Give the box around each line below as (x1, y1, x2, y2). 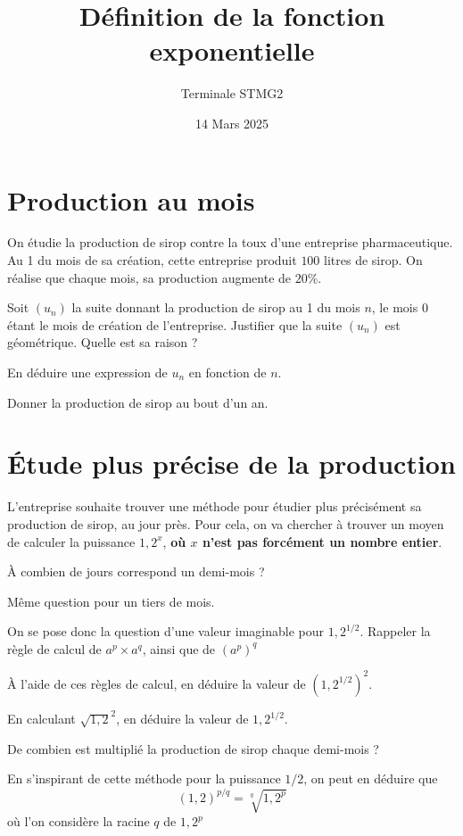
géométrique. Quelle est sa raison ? (7, 333, 198, 352)
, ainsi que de (142, 639, 216, 658)
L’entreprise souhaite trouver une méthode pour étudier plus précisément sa (7, 497, 422, 516)
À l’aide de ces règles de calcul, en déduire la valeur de (7, 674, 306, 692)
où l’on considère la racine (7, 812, 150, 831)
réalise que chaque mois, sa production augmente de (7, 268, 292, 286)
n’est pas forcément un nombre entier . (202, 532, 442, 550)
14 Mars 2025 (194, 113, 269, 132)
